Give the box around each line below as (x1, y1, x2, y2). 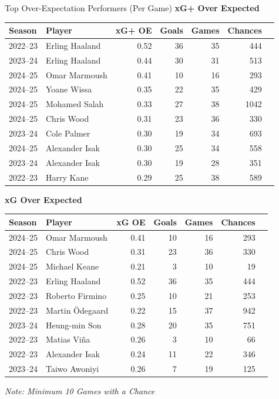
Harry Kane (46, 171, 89, 183)
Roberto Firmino (46, 289, 107, 301)
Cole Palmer (46, 127, 90, 139)
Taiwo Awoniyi (46, 363, 99, 375)
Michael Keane (46, 260, 99, 272)
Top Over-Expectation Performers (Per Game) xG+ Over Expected (5, 2, 260, 14)
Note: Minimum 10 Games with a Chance (5, 385, 155, 397)
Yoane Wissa (46, 83, 92, 95)
